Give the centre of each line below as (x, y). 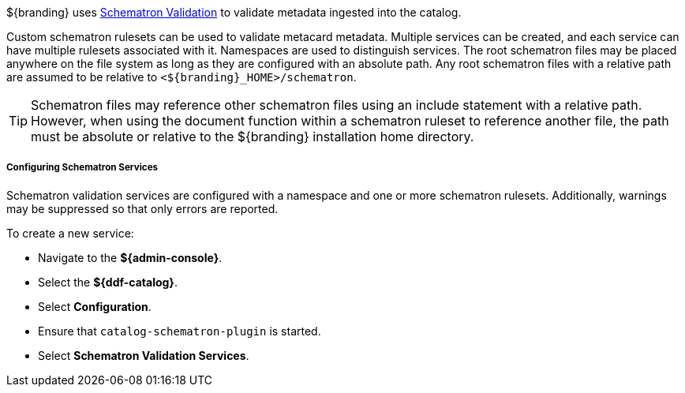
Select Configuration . (95, 306)
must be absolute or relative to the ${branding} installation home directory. (253, 137)
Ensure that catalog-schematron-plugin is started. (180, 331)
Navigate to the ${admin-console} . (130, 257)
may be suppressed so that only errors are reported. (142, 208)
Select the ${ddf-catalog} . (108, 282)
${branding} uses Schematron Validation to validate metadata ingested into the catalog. (234, 12)
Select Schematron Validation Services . (144, 355)
